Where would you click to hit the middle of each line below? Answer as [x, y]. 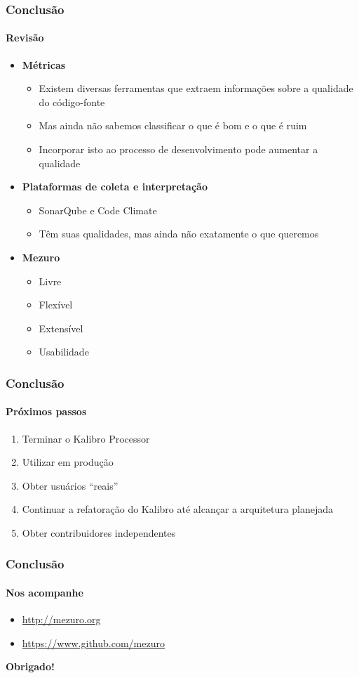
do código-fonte [72, 102]
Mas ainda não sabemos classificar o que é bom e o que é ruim [173, 125]
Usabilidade [64, 352]
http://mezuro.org [61, 619]
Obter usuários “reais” [70, 485]
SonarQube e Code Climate [98, 210]
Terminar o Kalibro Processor [86, 438]
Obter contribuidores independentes [99, 532]
